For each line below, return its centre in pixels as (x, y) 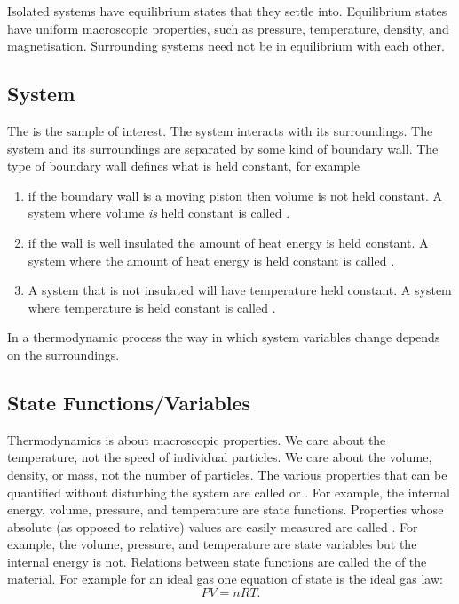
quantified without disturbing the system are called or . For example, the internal (229, 492)
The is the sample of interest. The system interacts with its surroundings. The (220, 130)
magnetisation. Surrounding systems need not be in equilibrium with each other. (226, 46)
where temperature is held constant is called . (152, 307)
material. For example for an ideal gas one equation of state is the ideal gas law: (225, 579)
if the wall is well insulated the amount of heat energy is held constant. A (228, 242)
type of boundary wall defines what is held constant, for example (183, 166)
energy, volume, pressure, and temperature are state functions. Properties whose (226, 509)
